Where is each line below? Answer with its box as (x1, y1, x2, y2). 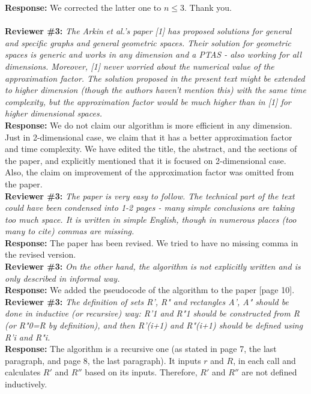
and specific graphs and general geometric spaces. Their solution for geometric (5, 36, 292, 49)
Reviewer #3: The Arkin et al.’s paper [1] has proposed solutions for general (5, 25, 292, 37)
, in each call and (233, 354, 296, 366)
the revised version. (5, 248, 76, 261)
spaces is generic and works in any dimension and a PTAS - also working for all (5, 48, 302, 61)
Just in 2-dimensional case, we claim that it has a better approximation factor (5, 130, 292, 143)
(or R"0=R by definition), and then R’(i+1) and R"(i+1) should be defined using (5, 319, 303, 332)
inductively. (5, 378, 47, 390)
